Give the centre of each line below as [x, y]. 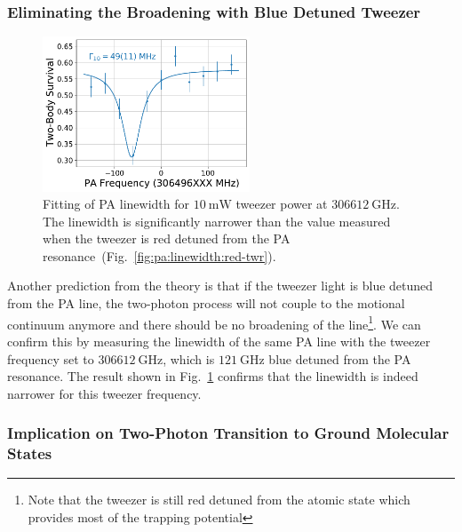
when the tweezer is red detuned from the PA [167, 238]
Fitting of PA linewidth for [116, 204]
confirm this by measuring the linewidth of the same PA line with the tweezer [219, 341]
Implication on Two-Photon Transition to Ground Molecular [228, 433]
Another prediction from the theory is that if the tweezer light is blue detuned [220, 286]
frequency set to [51, 358]
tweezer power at [282, 204]
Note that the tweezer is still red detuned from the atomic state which [219, 500]
